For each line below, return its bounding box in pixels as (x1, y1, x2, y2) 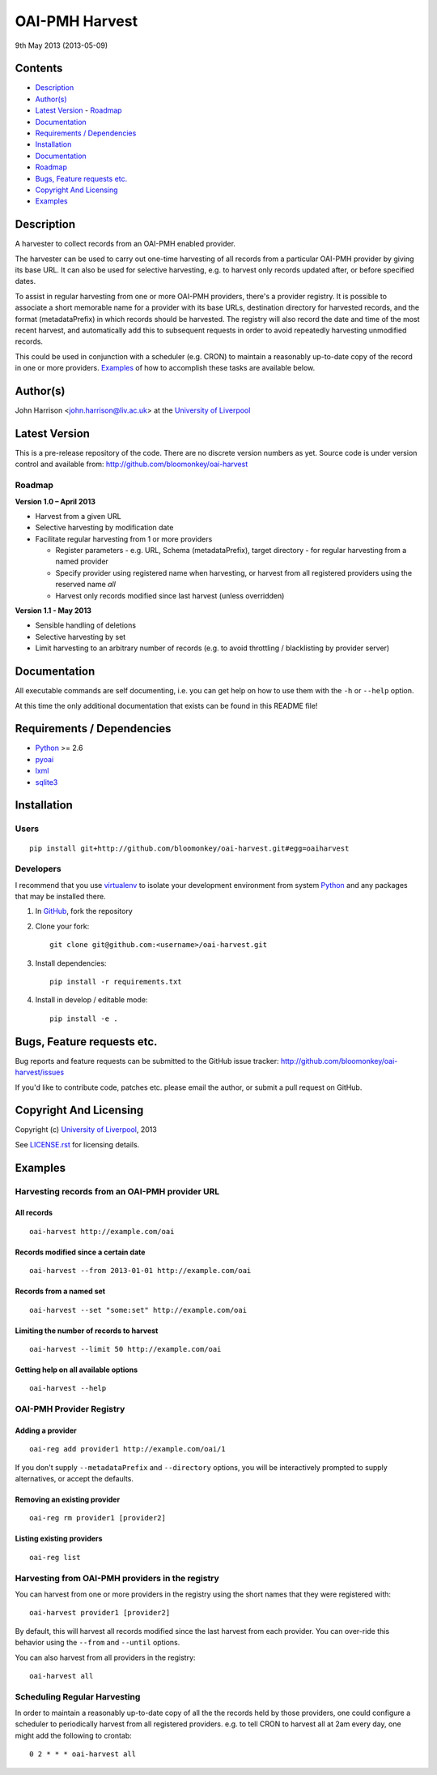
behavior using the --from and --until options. (15, 1638, 180, 1648)
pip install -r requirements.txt (49, 977, 182, 987)
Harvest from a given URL (35, 511, 121, 521)
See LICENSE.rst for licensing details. (15, 1139, 140, 1149)
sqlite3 (35, 777, 58, 787)
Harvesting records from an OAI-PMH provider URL (15, 1185, 220, 1197)
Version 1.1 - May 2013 (15, 606, 92, 615)
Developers (15, 864, 62, 875)
